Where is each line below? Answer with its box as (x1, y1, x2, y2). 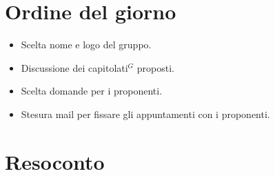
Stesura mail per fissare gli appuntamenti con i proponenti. (21, 106, 270, 121)
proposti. (136, 60, 174, 75)
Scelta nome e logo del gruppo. (21, 37, 152, 52)
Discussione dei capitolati (21, 60, 128, 75)
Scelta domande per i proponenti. (21, 84, 163, 98)
